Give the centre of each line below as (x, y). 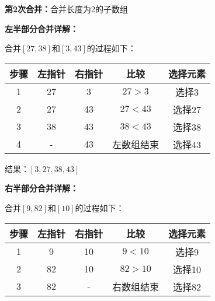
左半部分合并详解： (41, 28)
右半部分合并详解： (41, 188)
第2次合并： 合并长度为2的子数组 (67, 9)
